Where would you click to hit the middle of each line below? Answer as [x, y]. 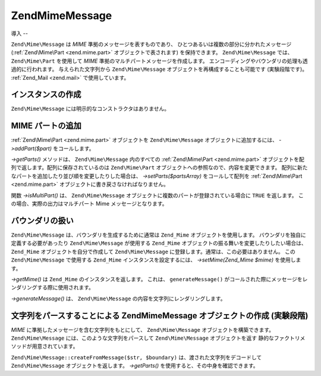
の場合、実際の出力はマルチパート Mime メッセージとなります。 [89, 204]
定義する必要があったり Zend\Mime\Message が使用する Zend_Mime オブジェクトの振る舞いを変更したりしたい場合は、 [159, 243]
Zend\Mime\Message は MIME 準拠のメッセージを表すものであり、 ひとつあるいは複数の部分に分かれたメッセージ [151, 44]
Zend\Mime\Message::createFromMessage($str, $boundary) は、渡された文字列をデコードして [136, 357]
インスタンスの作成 [46, 94]
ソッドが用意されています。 [45, 346]
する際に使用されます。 [65, 288]
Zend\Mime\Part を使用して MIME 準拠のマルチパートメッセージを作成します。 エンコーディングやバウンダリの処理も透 [160, 61]
